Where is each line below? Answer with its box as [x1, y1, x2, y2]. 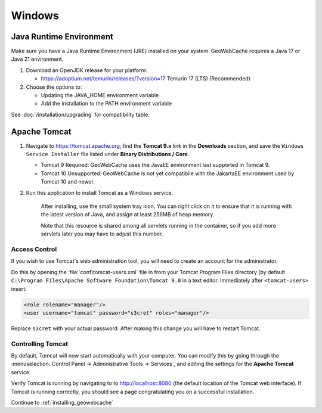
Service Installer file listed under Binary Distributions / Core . [26, 151, 190, 158]
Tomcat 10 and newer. [41, 178, 95, 185]
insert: [11, 285, 27, 292]
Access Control [11, 245, 57, 253]
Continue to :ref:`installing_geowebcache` [11, 399, 114, 406]
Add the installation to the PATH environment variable [41, 100, 172, 107]
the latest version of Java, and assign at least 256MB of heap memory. [41, 211, 215, 218]
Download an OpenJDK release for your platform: [26, 66, 147, 74]
